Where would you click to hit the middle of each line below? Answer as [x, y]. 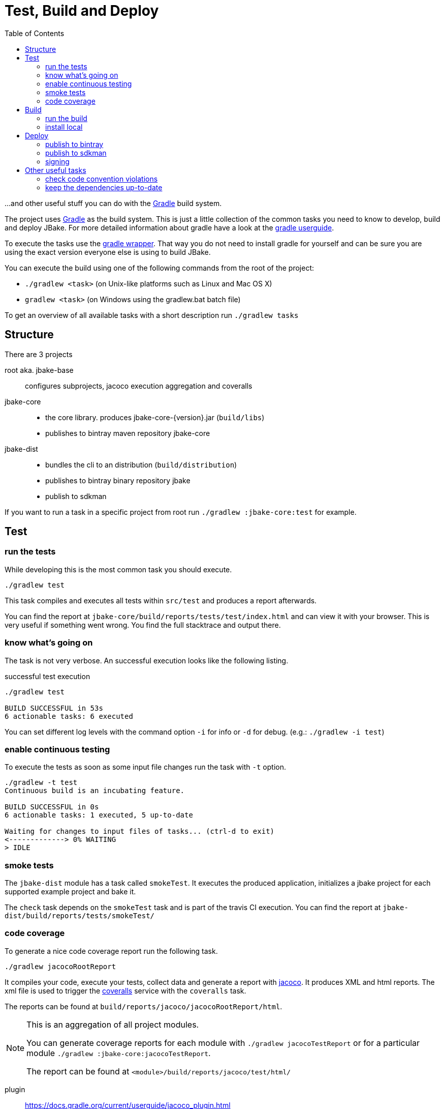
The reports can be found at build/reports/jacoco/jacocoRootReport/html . [144, 1006]
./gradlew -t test [41, 783]
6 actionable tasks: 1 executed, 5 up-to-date [99, 815]
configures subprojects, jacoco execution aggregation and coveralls [139, 386]
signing [57, 161]
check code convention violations [102, 179]
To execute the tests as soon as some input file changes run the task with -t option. [145, 767]
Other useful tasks [56, 170]
